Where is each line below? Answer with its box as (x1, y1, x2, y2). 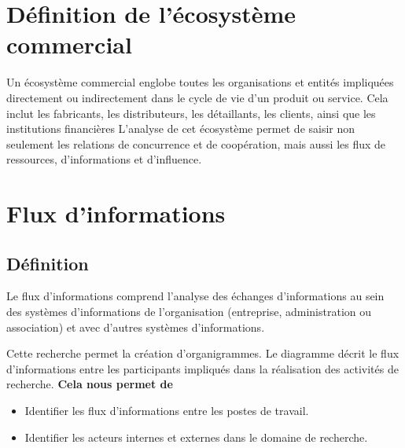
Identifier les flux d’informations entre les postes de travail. (24, 402, 309, 419)
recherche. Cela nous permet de (6, 376, 173, 392)
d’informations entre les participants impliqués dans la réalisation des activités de (6, 360, 399, 376)
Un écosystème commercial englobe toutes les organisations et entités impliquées (6, 74, 394, 90)
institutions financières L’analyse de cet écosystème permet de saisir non (6, 120, 355, 137)
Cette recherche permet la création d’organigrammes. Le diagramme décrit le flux (6, 345, 399, 362)
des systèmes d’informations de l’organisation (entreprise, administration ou (6, 303, 372, 320)
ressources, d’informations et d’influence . (6, 151, 202, 167)
